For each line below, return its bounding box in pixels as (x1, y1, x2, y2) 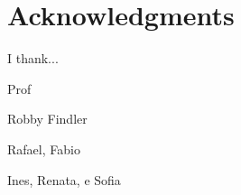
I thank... (7, 49, 59, 68)
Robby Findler (7, 109, 88, 128)
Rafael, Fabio (7, 139, 80, 158)
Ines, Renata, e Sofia (7, 170, 121, 189)
